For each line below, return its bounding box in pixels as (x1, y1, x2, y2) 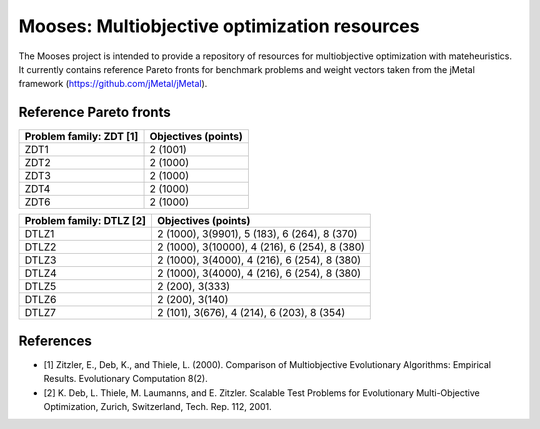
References (18, 332, 92, 349)
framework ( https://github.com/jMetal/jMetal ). (18, 78, 208, 90)
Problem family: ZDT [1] (24, 130, 139, 144)
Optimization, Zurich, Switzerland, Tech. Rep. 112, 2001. (43, 400, 272, 412)
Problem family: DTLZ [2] (24, 214, 147, 228)
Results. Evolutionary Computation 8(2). (43, 373, 209, 385)
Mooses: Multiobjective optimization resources (18, 15, 420, 37)
